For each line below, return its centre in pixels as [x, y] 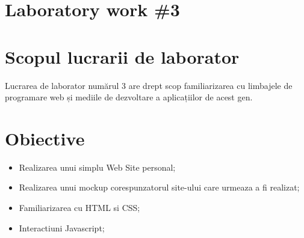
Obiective [45, 138]
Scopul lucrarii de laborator [122, 56]
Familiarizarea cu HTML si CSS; [79, 207]
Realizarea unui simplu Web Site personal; [97, 167]
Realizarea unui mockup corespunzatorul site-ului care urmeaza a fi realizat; [159, 187]
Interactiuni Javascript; [62, 227]
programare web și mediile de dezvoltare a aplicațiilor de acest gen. [129, 97]
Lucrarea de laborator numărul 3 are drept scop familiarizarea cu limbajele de [149, 85]
